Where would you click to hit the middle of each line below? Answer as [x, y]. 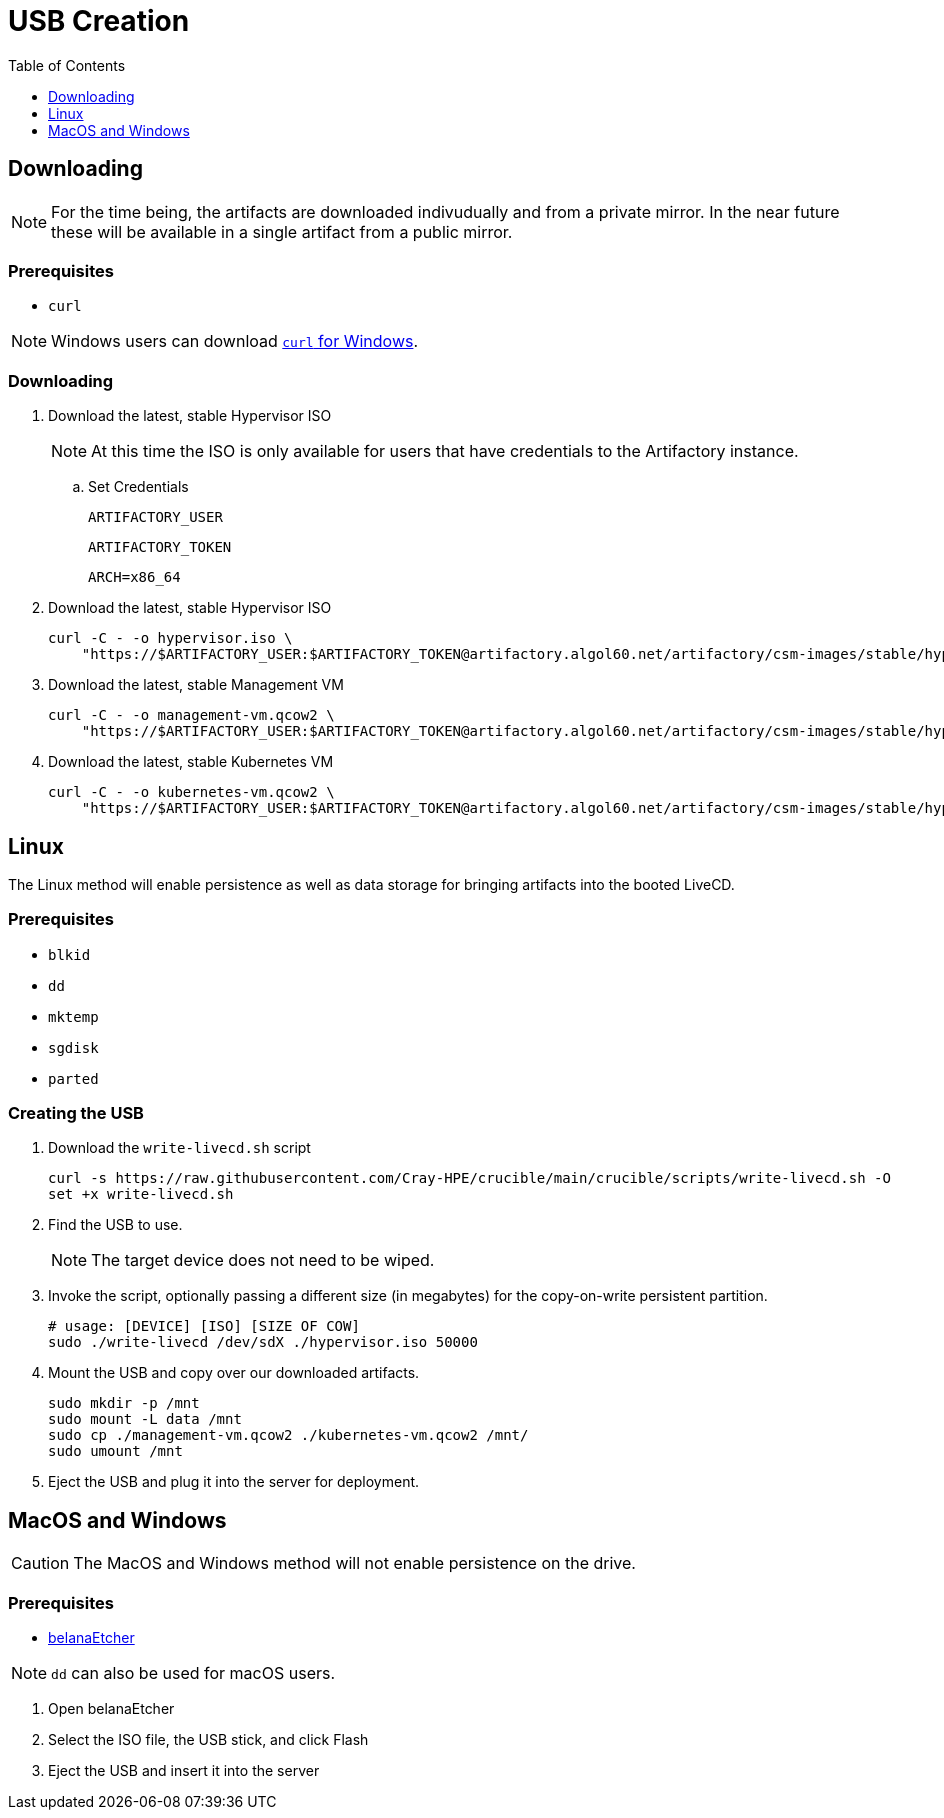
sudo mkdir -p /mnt [124, 1403]
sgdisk [73, 1047]
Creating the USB [76, 1113]
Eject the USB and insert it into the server [184, 1771]
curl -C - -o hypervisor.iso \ [170, 638]
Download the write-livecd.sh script [179, 1148]
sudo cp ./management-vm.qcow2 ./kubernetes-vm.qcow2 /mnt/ [288, 1435]
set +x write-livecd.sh [141, 1194]
